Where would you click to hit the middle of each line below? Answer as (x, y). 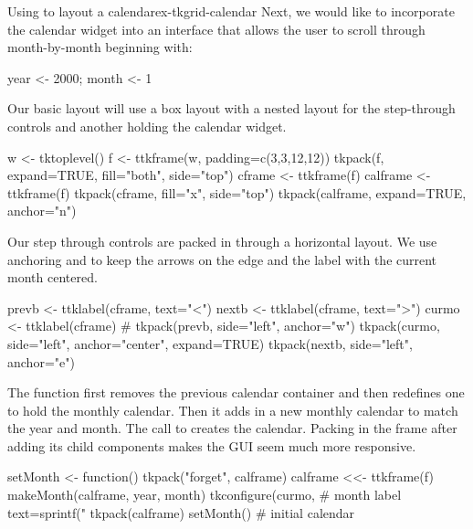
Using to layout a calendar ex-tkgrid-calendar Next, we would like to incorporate (231, 11)
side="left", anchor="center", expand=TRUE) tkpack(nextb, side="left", (210, 343)
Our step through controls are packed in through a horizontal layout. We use (222, 241)
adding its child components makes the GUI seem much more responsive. (212, 445)
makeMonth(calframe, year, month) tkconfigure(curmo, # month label (205, 495)
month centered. (53, 277)
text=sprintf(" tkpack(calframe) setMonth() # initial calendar (181, 512)
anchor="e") (41, 361)
